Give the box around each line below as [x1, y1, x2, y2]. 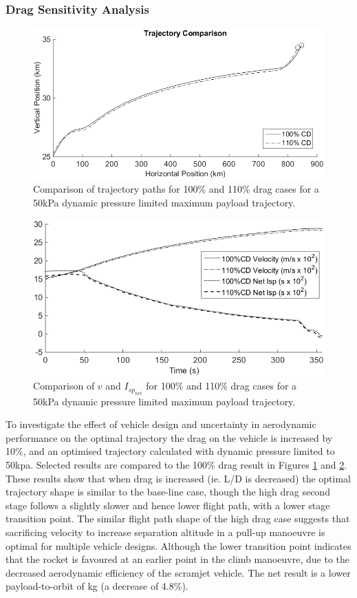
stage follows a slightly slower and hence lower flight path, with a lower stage [6, 498, 330, 512]
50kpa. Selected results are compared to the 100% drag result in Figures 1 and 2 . [6, 458, 347, 472]
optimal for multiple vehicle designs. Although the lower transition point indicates [6, 538, 351, 553]
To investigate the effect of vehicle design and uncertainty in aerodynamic [6, 417, 316, 431]
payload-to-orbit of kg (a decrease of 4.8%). [6, 579, 188, 593]
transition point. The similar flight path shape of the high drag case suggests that [6, 511, 350, 526]
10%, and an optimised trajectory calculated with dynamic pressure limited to [6, 444, 335, 458]
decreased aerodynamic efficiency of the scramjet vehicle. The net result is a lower [6, 565, 351, 579]
